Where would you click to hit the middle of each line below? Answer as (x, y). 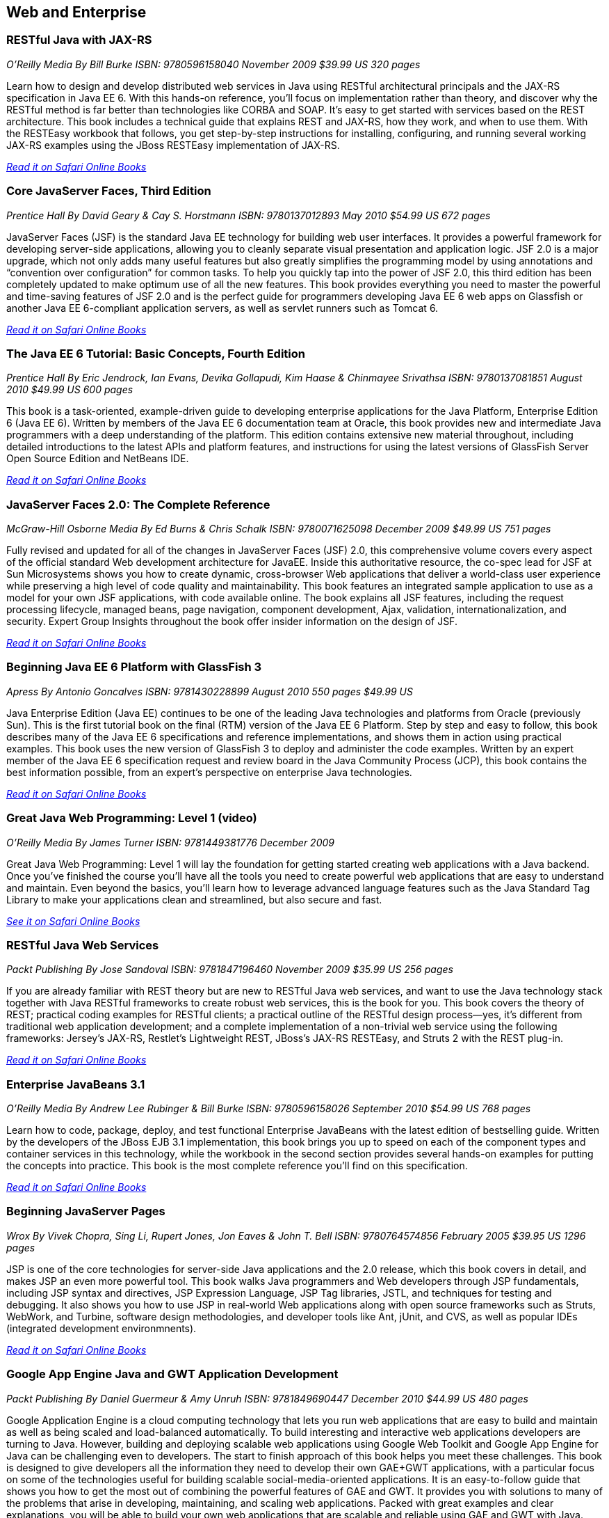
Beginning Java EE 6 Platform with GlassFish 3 (134, 667)
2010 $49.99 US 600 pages (70, 390)
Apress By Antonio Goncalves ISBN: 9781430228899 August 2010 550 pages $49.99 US (210, 691)
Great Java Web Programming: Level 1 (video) (132, 818)
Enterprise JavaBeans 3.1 (76, 1084)
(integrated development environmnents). (101, 1328)
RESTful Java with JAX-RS (79, 40)
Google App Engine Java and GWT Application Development (172, 1374)
